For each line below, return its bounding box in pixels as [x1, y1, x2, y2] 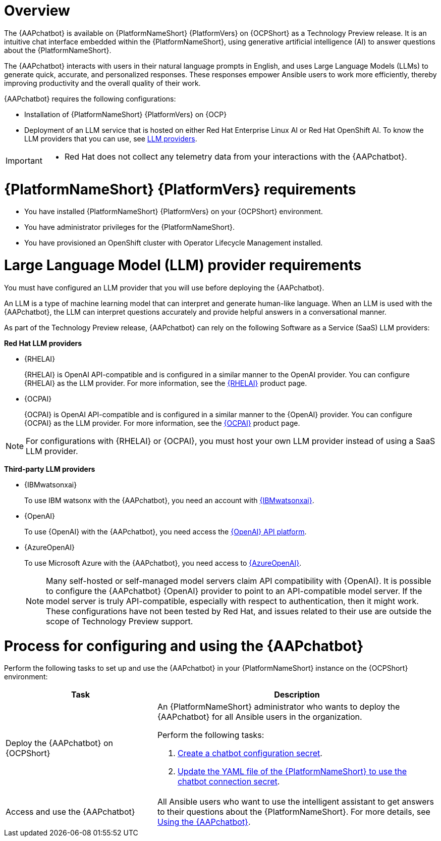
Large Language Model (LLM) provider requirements [4, 257, 362, 274]
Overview [4, 2, 70, 19]
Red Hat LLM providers [4, 338, 82, 348]
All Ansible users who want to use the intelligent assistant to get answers [157, 797, 434, 807]
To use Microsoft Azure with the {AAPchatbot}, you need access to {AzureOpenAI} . [24, 558, 302, 567]
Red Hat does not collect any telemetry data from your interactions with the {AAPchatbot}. [64, 151, 407, 162]
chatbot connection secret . [177, 776, 280, 787]
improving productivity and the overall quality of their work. [4, 78, 201, 87]
